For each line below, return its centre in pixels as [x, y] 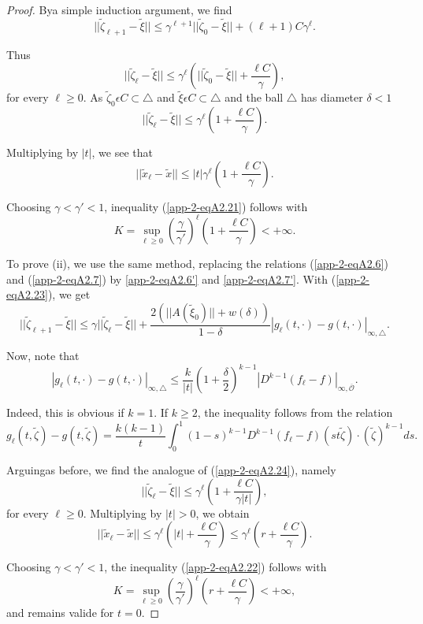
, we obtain [223, 513]
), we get [69, 294]
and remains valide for [60, 613]
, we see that [122, 152]
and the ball [254, 97]
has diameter [332, 97]
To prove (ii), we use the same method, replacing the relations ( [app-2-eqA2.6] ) [197, 263]
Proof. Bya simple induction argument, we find [119, 9]
